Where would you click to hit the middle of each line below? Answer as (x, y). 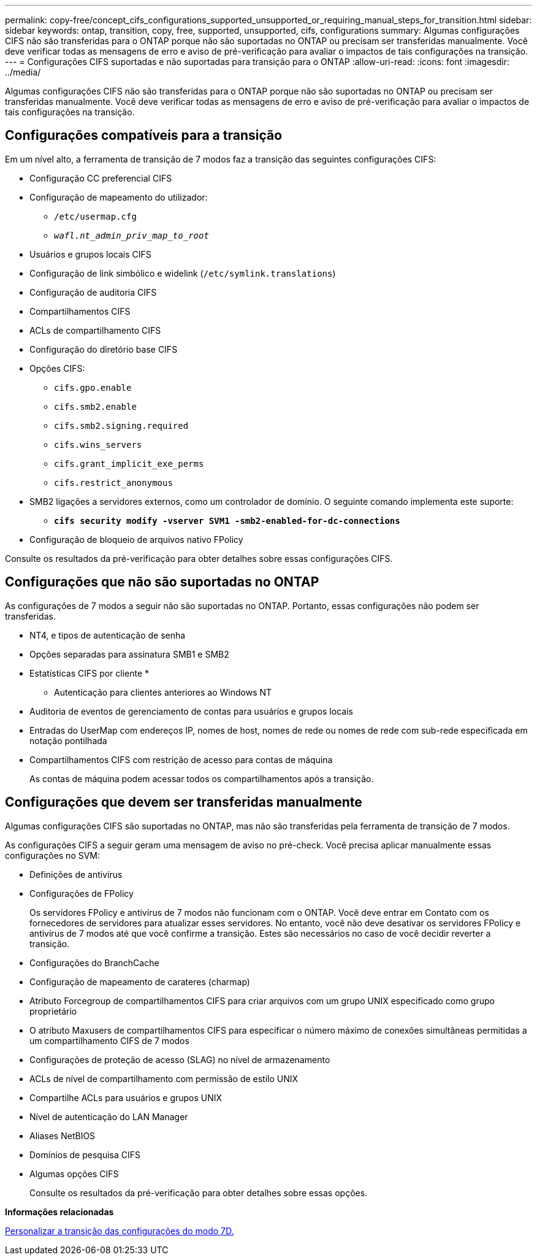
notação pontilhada (68, 740)
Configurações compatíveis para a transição (144, 136)
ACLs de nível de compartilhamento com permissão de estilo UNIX (164, 1078)
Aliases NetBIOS (63, 1135)
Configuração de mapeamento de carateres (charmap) (140, 981)
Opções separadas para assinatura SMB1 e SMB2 (129, 654)
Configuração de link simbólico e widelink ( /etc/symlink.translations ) (183, 273)
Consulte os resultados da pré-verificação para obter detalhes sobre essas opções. (199, 1193)
